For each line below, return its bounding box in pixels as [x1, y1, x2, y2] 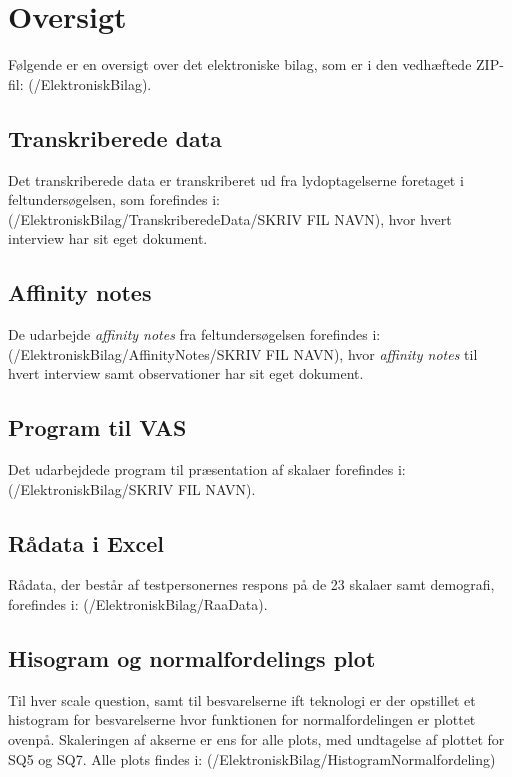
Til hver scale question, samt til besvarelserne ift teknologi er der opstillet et [8, 689, 476, 710]
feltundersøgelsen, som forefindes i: [8, 189, 220, 210]
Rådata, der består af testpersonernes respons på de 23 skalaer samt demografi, [8, 574, 495, 595]
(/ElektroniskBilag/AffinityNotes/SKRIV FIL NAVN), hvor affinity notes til [8, 343, 478, 364]
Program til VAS [8, 412, 187, 443]
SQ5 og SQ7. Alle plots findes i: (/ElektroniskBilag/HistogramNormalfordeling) [8, 748, 496, 769]
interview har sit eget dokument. [8, 228, 208, 249]
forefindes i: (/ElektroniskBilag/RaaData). [8, 594, 268, 615]
